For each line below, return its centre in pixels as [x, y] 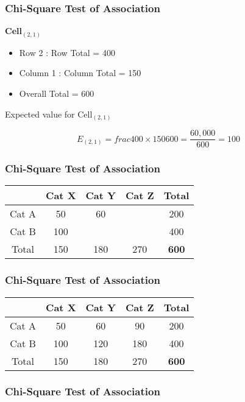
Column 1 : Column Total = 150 [80, 73]
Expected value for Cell [49, 114]
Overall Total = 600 [57, 93]
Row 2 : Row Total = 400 [67, 52]
